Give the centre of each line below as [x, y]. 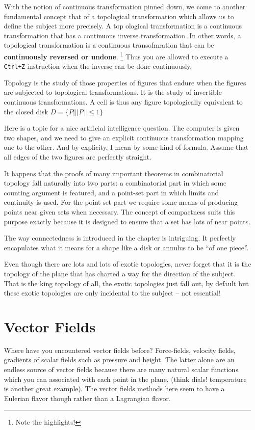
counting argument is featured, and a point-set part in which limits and [112, 192]
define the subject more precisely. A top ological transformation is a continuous [123, 26]
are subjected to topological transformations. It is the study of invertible [113, 92]
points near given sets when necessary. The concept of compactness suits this [119, 212]
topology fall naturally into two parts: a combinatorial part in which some [115, 183]
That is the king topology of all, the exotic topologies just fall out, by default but [127, 283]
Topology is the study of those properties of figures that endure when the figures [125, 82]
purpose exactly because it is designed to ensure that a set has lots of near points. [127, 221]
